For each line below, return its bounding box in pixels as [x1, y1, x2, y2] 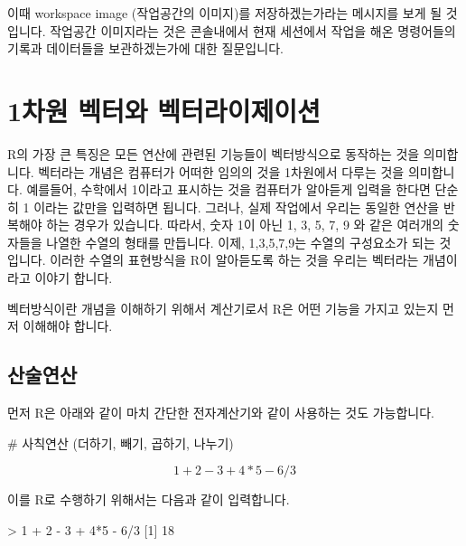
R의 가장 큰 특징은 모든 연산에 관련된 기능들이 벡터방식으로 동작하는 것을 [7, 144, 420, 163]
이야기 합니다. [34, 268, 113, 287]
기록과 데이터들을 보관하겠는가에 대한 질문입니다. [7, 39, 284, 58]
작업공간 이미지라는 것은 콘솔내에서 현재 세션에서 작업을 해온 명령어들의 [50, 21, 456, 40]
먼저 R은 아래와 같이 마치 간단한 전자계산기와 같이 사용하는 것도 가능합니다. [7, 403, 434, 422]
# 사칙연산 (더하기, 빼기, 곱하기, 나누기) [7, 433, 234, 452]
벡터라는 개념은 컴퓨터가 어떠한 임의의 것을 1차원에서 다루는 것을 [38, 162, 405, 181]
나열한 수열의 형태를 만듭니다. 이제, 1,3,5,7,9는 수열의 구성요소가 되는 [46, 232, 435, 251]
